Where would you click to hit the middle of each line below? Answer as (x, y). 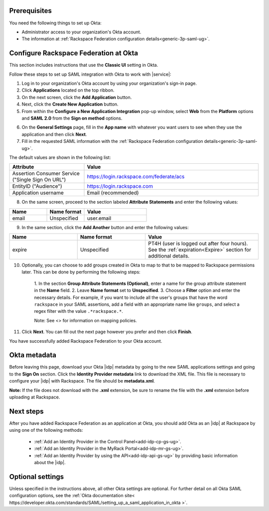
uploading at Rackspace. (35, 397)
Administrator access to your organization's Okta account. (81, 32)
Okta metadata (33, 355)
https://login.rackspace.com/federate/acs (136, 177)
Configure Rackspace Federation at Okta (74, 53)
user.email (99, 218)
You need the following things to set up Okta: (55, 23)
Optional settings (37, 476)
